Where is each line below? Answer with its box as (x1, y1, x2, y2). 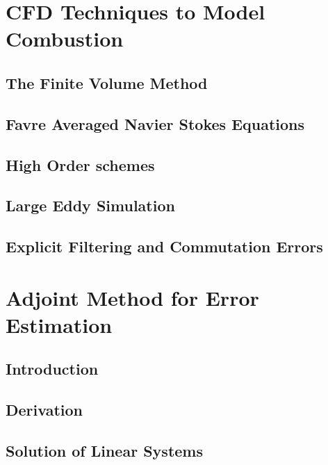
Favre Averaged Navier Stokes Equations (6, 113, 305, 134)
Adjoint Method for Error (6, 283, 259, 311)
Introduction (6, 358, 99, 380)
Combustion (6, 24, 124, 53)
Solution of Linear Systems (6, 439, 203, 461)
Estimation (6, 310, 113, 338)
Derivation (6, 399, 83, 421)
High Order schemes (6, 154, 155, 175)
